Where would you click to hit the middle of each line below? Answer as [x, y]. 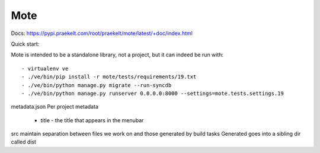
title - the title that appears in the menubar [92, 120]
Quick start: [25, 44]
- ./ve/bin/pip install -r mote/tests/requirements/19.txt [109, 77]
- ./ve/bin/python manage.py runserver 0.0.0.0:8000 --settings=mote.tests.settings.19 [153, 93]
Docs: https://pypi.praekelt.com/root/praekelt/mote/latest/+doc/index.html [102, 33]
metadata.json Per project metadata [55, 107]
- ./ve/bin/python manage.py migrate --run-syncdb [97, 85]
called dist [24, 142]
